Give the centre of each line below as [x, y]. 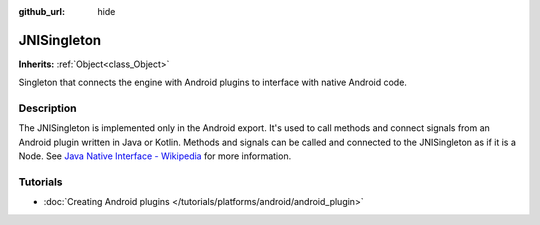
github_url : [41, 11]
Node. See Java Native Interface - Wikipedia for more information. [155, 156]
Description [47, 108]
